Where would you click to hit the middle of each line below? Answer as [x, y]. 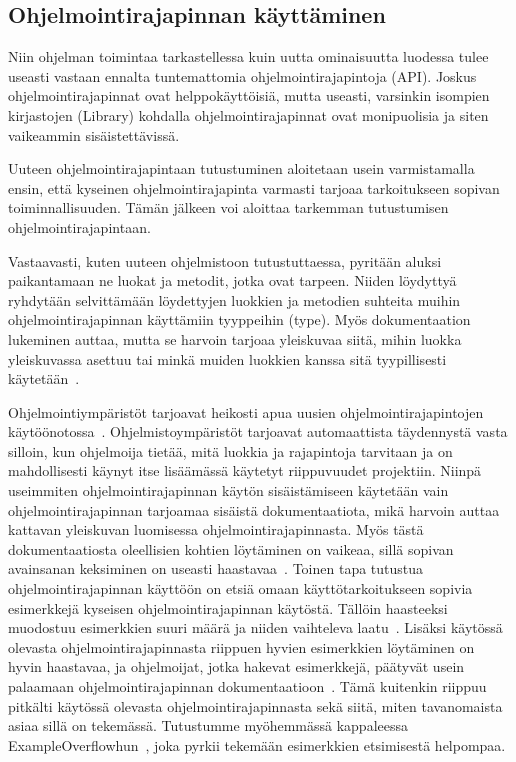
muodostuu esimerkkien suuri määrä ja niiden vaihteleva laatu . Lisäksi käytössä [255, 627]
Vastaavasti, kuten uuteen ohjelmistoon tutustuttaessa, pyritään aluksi [225, 260]
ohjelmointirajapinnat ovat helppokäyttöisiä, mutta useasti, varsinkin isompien [249, 95]
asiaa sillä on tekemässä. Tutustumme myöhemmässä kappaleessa [208, 725]
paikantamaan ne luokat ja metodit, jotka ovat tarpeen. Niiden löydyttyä [232, 280]
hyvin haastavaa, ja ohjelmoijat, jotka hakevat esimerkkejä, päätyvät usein [236, 666]
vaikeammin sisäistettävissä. [94, 134]
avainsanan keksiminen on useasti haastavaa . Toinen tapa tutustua [216, 568]
